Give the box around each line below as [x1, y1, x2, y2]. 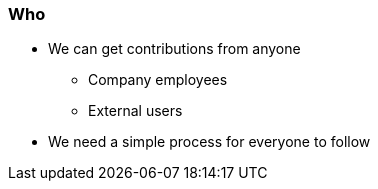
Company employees [88, 71, 228, 89]
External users [88, 102, 183, 120]
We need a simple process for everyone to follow [48, 133, 371, 151]
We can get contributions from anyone [48, 40, 301, 58]
